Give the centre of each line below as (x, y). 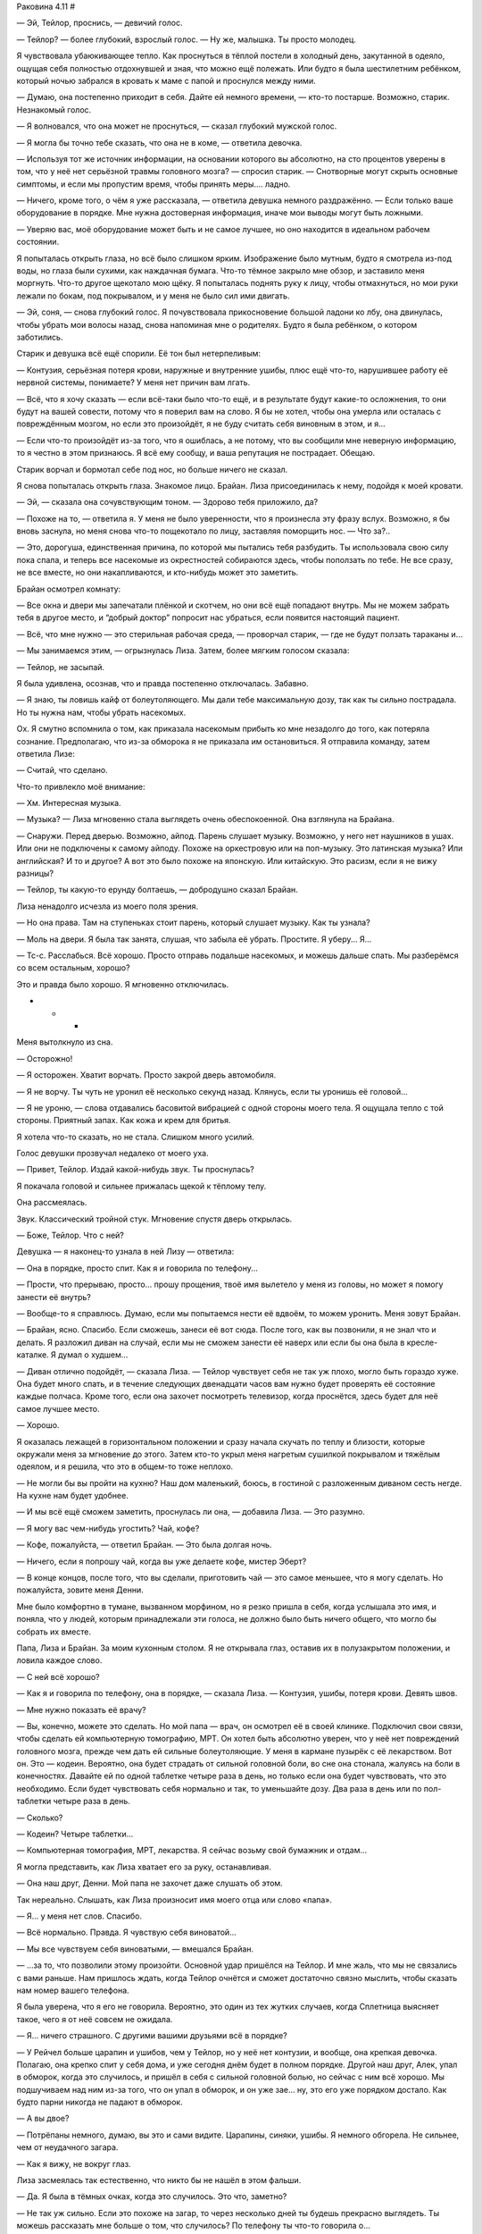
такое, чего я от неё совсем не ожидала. (95, 2019)
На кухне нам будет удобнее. (72, 1496)
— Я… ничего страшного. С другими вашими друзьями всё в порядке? (152, 2036)
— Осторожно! (45, 1058)
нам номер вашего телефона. (73, 1990)
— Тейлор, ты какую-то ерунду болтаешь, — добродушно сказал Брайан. (157, 890)
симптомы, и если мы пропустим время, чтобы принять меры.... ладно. (154, 184)
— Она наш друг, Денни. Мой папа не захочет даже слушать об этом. (150, 1883)
